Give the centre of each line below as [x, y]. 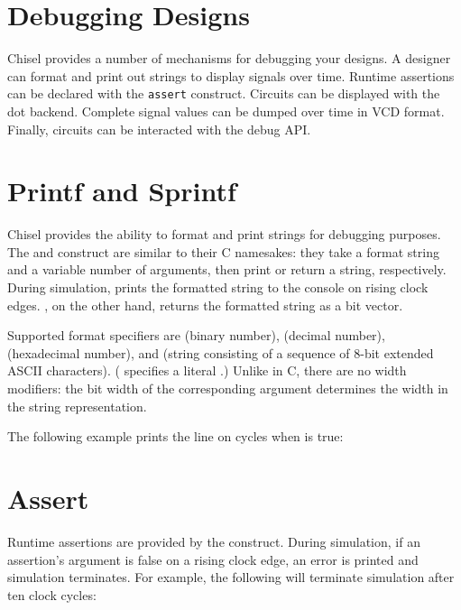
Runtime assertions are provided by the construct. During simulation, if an [214, 541]
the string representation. [77, 406]
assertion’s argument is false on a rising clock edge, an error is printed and [213, 559]
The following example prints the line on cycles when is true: [175, 436]
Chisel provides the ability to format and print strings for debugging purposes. [224, 234]
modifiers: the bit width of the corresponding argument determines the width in [228, 388]
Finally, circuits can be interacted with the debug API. [159, 129]
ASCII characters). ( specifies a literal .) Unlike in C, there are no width [207, 370]
